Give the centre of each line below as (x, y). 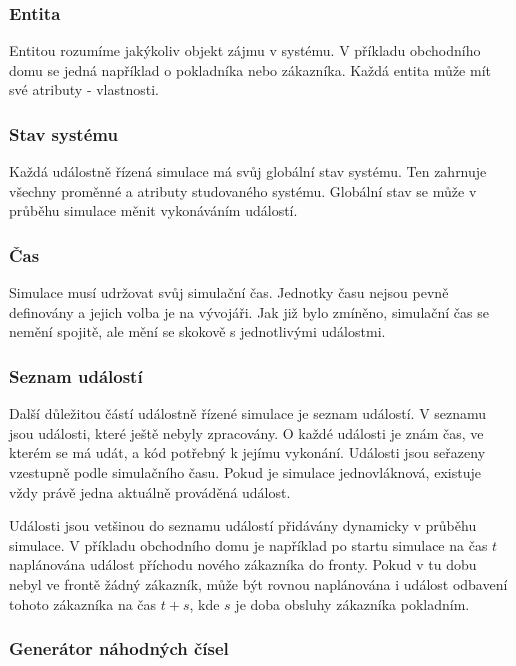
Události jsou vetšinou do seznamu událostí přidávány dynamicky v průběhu (243, 525)
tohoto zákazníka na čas (83, 603)
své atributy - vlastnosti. (84, 89)
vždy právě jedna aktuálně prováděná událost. (150, 491)
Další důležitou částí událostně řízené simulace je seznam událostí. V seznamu (248, 413)
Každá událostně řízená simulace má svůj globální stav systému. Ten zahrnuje (248, 171)
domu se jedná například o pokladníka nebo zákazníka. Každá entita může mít (250, 69)
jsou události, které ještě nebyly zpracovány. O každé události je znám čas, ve (246, 432)
